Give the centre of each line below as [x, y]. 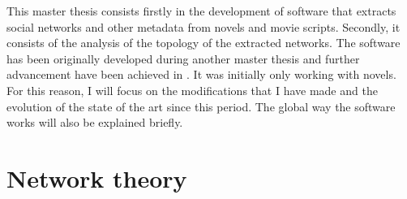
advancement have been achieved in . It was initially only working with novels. [201, 74]
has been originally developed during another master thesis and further [183, 58]
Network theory [97, 177]
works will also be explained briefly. [95, 122]
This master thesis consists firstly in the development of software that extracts [201, 11]
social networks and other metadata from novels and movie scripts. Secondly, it [203, 26]
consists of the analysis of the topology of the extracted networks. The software [203, 43]
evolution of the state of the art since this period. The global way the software [201, 106]
